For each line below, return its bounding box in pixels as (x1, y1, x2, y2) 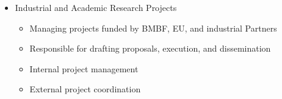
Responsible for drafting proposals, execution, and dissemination (29, 42, 271, 55)
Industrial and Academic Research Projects (15, 1, 177, 13)
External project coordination (29, 83, 141, 95)
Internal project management (29, 62, 139, 75)
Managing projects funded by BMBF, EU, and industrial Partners (29, 21, 277, 34)
